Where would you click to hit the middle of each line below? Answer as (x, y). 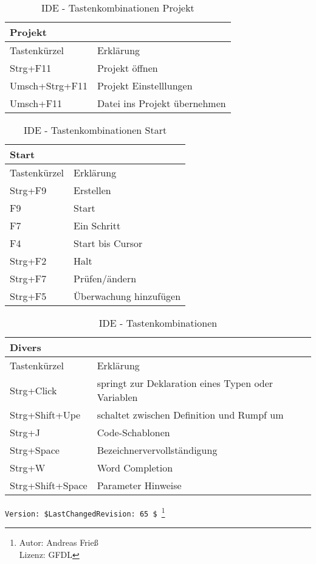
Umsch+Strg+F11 (49, 85)
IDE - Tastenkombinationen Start (95, 130)
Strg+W (28, 468)
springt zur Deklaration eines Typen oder (185, 383)
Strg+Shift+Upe (45, 415)
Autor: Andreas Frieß (59, 542)
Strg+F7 (28, 278)
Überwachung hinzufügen (127, 296)
